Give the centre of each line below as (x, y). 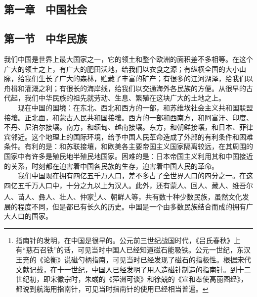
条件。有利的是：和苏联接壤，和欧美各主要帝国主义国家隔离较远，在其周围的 (128, 146)
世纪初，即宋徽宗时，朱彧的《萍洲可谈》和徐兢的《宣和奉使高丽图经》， (131, 279)
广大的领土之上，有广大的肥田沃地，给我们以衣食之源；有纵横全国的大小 (122, 69)
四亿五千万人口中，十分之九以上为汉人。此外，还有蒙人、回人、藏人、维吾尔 (128, 185)
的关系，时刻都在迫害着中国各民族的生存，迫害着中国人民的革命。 (111, 166)
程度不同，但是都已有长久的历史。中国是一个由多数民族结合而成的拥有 (132, 206)
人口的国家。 (31, 216)
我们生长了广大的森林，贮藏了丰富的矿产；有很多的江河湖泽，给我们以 (139, 78)
